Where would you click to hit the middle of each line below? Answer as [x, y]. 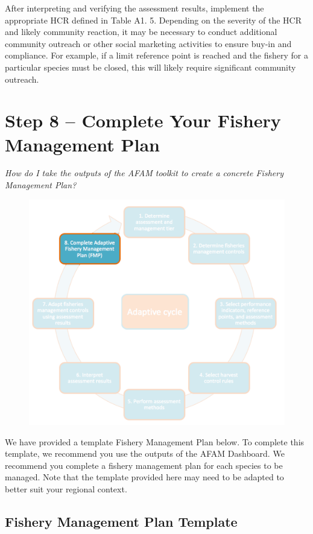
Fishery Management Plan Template [121, 521]
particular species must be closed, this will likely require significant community [150, 67]
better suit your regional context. [66, 489]
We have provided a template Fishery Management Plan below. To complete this [155, 441]
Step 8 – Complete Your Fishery [143, 120]
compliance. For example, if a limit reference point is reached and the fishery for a [157, 55]
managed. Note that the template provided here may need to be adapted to [144, 477]
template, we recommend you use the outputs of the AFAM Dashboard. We [145, 453]
